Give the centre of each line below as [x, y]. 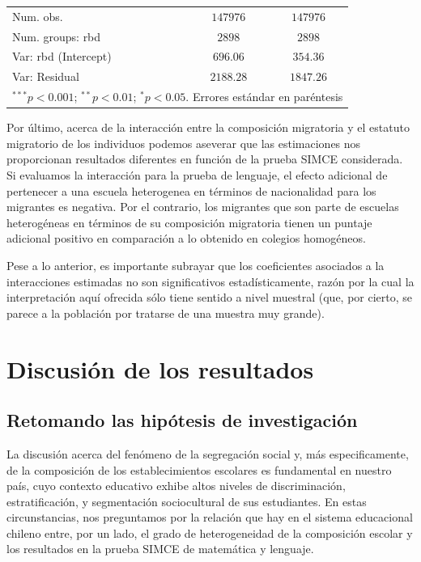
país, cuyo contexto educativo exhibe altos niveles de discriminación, [176, 486]
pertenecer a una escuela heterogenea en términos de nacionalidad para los [191, 190]
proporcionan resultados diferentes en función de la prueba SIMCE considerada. [205, 159]
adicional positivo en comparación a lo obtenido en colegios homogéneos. [186, 238]
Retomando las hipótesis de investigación [182, 420]
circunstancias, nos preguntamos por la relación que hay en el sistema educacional [210, 517]
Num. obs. [38, 16]
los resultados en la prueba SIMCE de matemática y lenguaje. [160, 549]
